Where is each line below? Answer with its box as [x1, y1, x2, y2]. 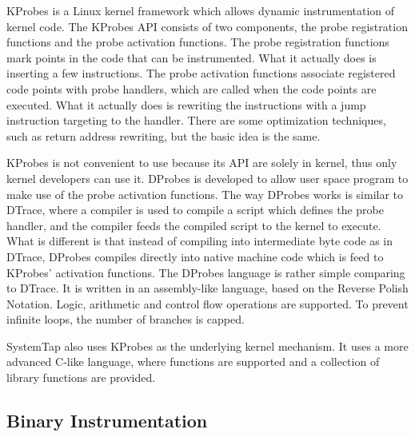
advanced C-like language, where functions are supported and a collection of [6, 353, 380, 370]
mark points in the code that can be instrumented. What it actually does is [6, 49, 377, 66]
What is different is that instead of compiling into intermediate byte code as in [6, 232, 393, 249]
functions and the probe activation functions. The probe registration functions [6, 34, 389, 50]
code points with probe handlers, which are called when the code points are [6, 80, 377, 97]
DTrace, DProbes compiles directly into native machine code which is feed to [6, 248, 384, 264]
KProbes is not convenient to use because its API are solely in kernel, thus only [6, 154, 397, 171]
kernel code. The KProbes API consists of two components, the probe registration [6, 18, 408, 34]
